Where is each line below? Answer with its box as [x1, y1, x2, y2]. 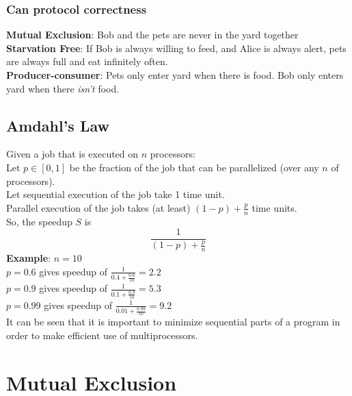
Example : [6, 251, 51, 265]
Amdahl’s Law [6, 114, 109, 136]
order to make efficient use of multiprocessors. [6, 328, 198, 343]
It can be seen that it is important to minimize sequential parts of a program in [6, 314, 340, 329]
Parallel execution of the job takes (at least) [6, 200, 191, 214]
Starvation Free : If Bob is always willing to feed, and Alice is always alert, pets [6, 40, 347, 55]
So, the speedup [6, 214, 72, 228]
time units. [252, 200, 297, 214]
